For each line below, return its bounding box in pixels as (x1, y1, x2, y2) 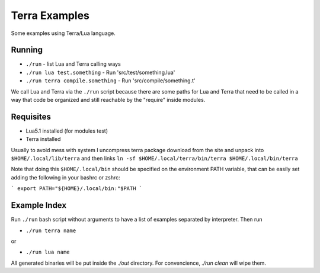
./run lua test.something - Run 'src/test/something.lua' (25, 69, 175, 76)
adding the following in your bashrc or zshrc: (11, 174, 121, 181)
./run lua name (25, 249, 71, 256)
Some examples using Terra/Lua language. (11, 30, 116, 37)
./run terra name (25, 227, 76, 234)
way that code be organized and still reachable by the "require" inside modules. (11, 97, 206, 104)
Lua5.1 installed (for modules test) (25, 127, 108, 134)
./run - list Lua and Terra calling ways (25, 60, 121, 68)
